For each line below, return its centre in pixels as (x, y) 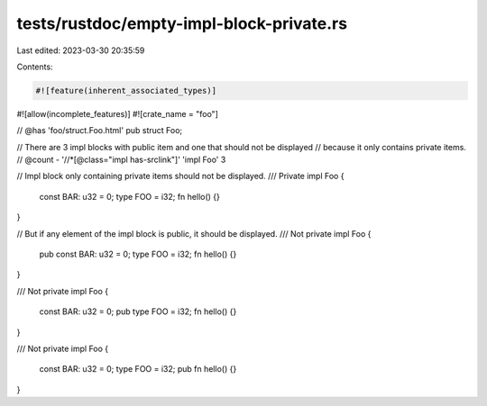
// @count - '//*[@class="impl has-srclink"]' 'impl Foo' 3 (121, 160)
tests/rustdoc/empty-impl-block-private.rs (182, 23)
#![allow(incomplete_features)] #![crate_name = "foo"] (117, 113)
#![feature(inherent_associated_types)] (126, 90)
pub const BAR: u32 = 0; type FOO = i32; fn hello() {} (138, 254)
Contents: (35, 67)
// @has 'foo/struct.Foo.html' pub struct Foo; (100, 131)
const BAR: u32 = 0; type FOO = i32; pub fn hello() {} (138, 369)
